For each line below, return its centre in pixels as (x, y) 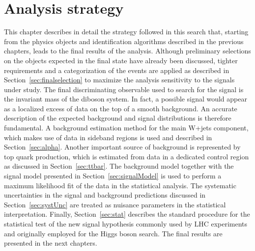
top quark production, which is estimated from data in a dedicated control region (127, 156)
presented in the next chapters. (51, 243)
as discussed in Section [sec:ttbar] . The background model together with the (119, 166)
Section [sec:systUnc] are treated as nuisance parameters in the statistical (115, 204)
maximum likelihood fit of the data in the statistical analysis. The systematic (120, 185)
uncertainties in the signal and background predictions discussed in (105, 195)
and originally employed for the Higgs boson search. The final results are (113, 233)
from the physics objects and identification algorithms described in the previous (124, 41)
